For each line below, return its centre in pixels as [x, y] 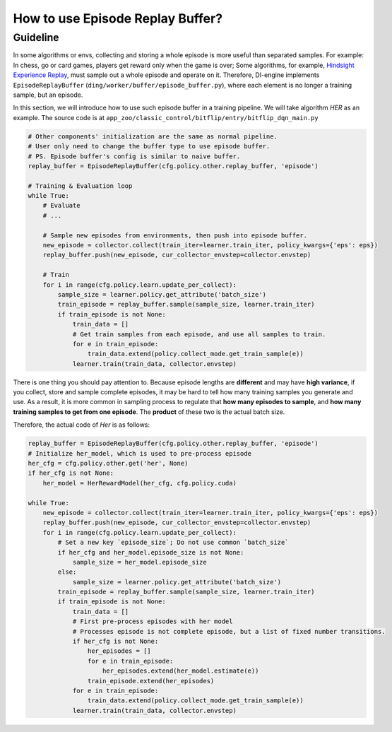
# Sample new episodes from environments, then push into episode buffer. [175, 235]
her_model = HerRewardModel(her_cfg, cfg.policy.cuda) [139, 483]
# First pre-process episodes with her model [153, 621]
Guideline [36, 37]
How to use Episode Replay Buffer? [118, 18]
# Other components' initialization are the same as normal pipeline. [153, 136]
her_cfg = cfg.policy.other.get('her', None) [108, 464]
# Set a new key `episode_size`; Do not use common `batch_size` [173, 543]
